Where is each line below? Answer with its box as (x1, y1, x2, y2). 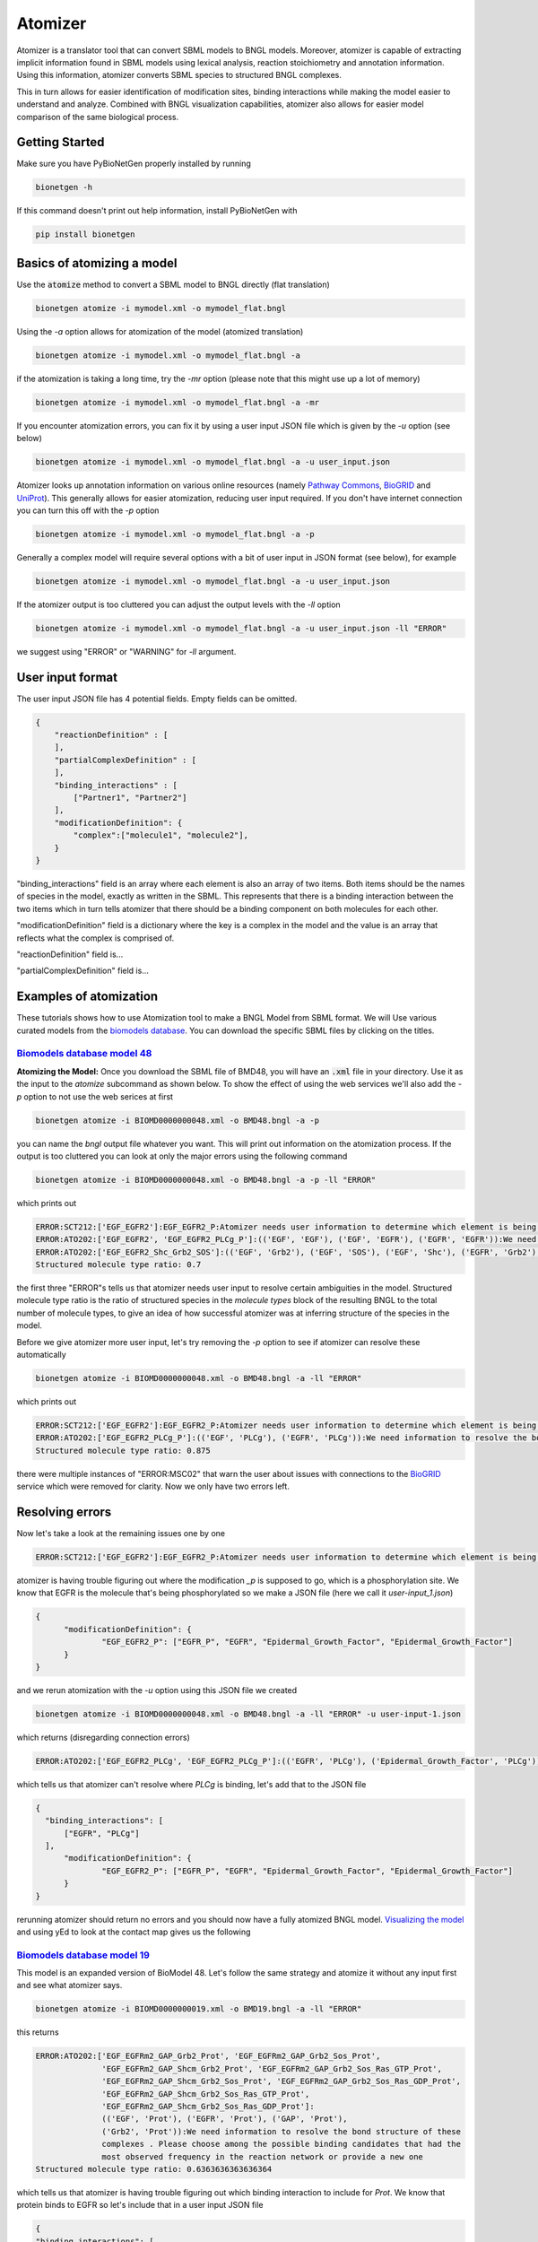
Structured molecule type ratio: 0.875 (35, 1445, 211, 1456)
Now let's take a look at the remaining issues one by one (16, 1527, 226, 1538)
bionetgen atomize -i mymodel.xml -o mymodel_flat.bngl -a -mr (35, 397, 320, 407)
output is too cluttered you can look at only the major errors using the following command (16, 1151, 348, 1161)
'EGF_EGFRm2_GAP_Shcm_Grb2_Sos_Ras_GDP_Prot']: (101, 2101, 315, 2111)
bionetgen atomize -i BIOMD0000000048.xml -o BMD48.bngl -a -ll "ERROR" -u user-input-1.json (35, 1708, 462, 1719)
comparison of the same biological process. (16, 111, 179, 122)
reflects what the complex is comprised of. (16, 933, 175, 943)
